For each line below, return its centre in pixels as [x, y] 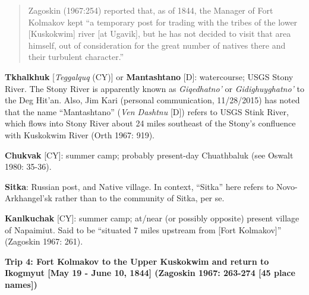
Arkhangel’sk [29, 198]
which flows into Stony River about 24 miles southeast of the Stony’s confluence [150, 123]
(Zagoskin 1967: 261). [44, 241]
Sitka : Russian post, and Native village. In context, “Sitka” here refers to [139, 186]
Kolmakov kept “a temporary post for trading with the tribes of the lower [163, 22]
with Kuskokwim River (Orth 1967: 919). [80, 134]
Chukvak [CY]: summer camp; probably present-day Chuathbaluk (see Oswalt [149, 155]
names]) [21, 284]
